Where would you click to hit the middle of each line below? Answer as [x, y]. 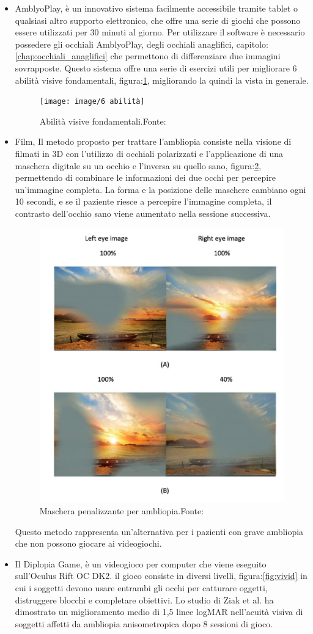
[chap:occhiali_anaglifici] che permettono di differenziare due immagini [148, 56]
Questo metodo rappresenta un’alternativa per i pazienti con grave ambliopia [159, 531]
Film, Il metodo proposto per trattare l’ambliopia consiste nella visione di [153, 141]
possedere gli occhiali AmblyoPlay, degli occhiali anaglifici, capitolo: [142, 44]
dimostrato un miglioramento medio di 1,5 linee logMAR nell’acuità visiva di [159, 612]
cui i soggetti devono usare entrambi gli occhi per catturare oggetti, [141, 587]
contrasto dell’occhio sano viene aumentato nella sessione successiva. [143, 213]
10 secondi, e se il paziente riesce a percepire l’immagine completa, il [143, 201]
